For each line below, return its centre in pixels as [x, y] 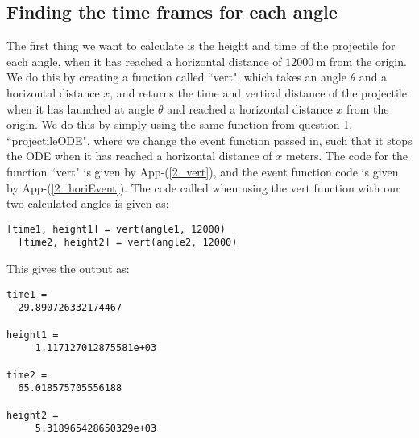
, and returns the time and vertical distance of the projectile [258, 92]
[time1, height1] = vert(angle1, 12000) [116, 229]
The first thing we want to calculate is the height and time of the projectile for [201, 45]
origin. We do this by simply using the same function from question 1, [180, 124]
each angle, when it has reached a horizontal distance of [144, 61]
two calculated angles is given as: [88, 203]
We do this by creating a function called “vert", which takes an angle [176, 77]
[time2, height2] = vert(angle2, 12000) [128, 243]
